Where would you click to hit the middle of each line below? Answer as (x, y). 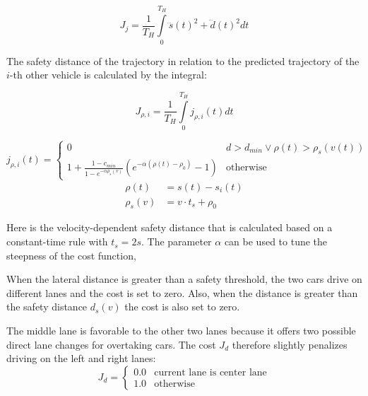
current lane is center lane (210, 373)
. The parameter (176, 241)
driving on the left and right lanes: (81, 358)
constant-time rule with (57, 241)
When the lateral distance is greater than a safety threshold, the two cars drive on (184, 279)
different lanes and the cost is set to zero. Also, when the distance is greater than (182, 292)
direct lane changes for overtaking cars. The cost (111, 344)
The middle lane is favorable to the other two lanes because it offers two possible (181, 331)
